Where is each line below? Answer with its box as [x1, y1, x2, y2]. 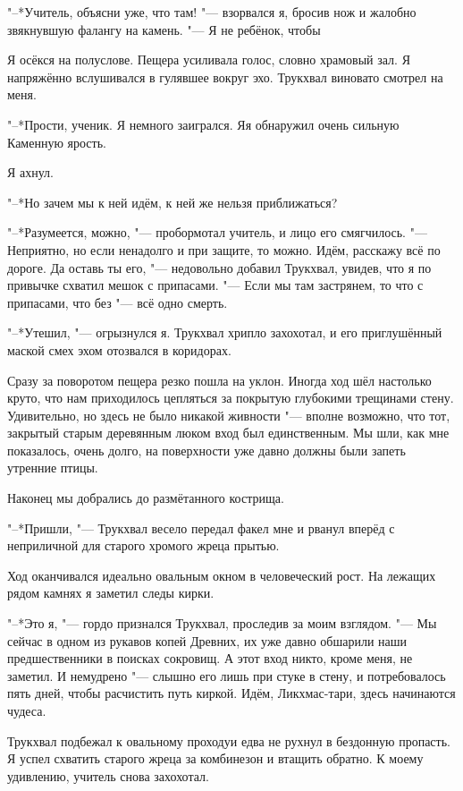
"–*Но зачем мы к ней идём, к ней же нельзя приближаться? [7, 192, 338, 211]
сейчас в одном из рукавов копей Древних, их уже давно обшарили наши [7, 631, 408, 650]
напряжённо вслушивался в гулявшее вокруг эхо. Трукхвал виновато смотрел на [7, 67, 443, 86]
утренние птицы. [7, 458, 98, 477]
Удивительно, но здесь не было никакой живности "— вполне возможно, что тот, [7, 405, 450, 424]
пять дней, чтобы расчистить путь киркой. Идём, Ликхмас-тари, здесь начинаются [7, 684, 456, 702]
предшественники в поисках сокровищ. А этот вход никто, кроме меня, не [7, 649, 413, 668]
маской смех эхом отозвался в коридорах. [7, 340, 231, 359]
